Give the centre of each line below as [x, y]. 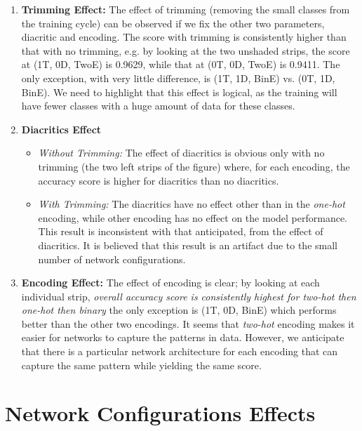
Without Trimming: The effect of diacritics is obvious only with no [181, 153]
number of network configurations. [112, 259]
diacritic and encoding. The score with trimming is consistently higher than [184, 37]
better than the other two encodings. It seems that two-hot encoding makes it [188, 323]
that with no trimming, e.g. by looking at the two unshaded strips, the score [186, 50]
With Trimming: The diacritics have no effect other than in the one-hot [192, 204]
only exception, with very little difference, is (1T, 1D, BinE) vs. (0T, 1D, [178, 78]
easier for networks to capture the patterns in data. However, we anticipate [183, 337]
